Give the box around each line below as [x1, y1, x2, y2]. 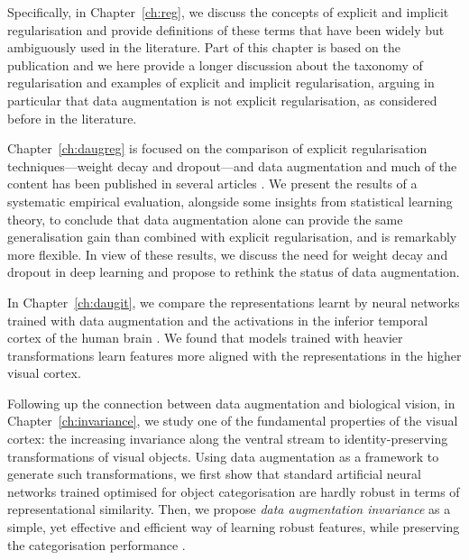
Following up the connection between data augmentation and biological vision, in [7, 393, 455, 412]
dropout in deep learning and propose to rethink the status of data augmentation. [7, 262, 460, 281]
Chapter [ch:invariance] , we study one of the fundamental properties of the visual [7, 411, 458, 430]
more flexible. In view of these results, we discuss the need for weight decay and [7, 244, 448, 263]
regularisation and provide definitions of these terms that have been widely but [7, 20, 445, 39]
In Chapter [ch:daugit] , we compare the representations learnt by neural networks [7, 292, 460, 311]
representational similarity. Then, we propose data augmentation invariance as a [7, 500, 451, 519]
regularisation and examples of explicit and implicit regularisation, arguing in [7, 73, 435, 92]
